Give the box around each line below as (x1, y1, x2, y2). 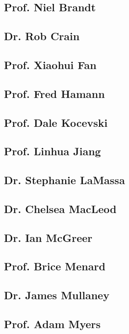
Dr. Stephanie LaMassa (4, 172, 125, 188)
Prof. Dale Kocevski (4, 115, 108, 130)
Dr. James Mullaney (4, 287, 109, 303)
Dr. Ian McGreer (4, 230, 93, 245)
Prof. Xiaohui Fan (4, 57, 97, 72)
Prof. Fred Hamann (4, 86, 105, 101)
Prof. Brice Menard (4, 259, 105, 274)
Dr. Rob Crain (4, 28, 80, 44)
